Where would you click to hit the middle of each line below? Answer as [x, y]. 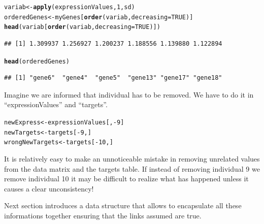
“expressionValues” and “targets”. [56, 104]
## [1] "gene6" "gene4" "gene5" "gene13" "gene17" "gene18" [113, 78]
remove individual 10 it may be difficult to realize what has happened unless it [126, 179]
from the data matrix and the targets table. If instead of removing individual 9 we [132, 168]
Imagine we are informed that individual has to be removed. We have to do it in [129, 94]
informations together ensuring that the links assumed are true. [103, 215]
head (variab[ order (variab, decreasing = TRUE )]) [82, 27]
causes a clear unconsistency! [49, 188]
